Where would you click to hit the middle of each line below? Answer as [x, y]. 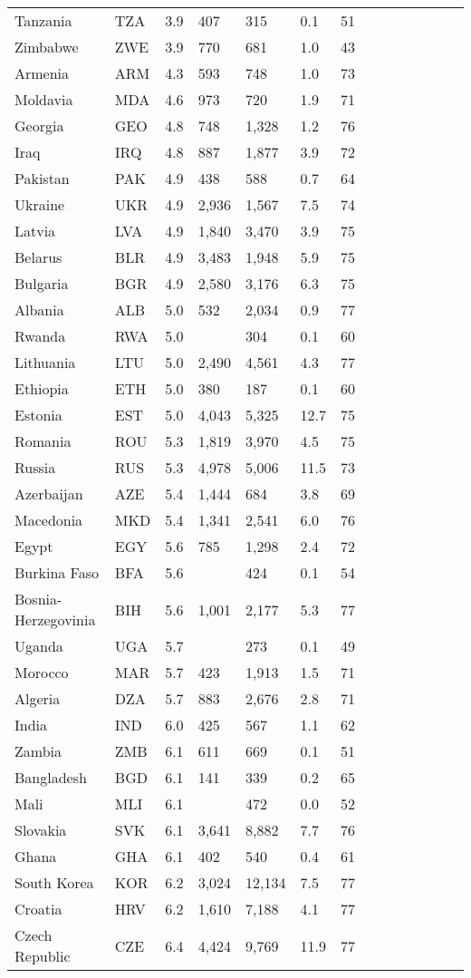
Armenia [42, 73]
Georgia [39, 126]
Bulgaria [42, 283]
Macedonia [49, 520]
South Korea [54, 882]
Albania [39, 310]
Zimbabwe [47, 47]
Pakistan [42, 178]
